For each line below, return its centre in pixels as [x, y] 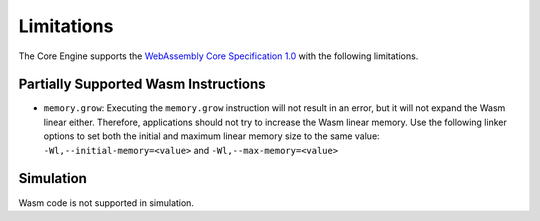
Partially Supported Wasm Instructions [142, 84]
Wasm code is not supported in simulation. [106, 202]
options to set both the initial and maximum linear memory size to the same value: [211, 136]
